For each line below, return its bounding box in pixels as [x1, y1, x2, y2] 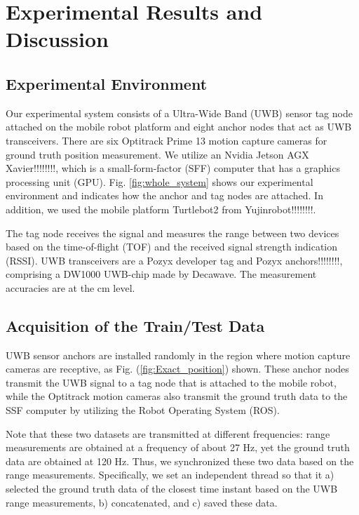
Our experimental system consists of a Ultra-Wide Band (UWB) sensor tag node [6, 105, 353, 120]
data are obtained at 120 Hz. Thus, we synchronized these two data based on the [6, 453, 354, 468]
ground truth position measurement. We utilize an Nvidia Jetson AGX [6, 147, 309, 161]
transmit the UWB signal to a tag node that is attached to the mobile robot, [6, 375, 337, 389]
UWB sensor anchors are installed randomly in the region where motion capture [6, 347, 351, 362]
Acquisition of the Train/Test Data [6, 314, 265, 336]
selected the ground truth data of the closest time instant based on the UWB [6, 481, 338, 496]
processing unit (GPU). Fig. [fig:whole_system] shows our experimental [6, 174, 313, 189]
